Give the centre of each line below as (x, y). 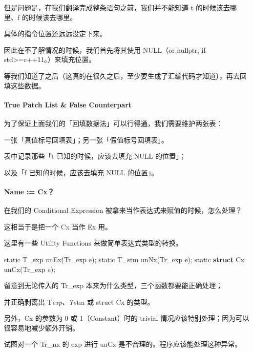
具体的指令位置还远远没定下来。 (55, 33)
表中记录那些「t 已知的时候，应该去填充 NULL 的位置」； (95, 156)
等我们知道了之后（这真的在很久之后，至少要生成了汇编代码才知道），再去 (122, 75)
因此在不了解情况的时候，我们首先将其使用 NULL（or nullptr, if (105, 50)
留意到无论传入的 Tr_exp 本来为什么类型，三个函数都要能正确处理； (113, 285)
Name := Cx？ (29, 191)
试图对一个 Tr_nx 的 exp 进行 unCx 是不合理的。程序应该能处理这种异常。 (123, 344)
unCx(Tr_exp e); (30, 269)
